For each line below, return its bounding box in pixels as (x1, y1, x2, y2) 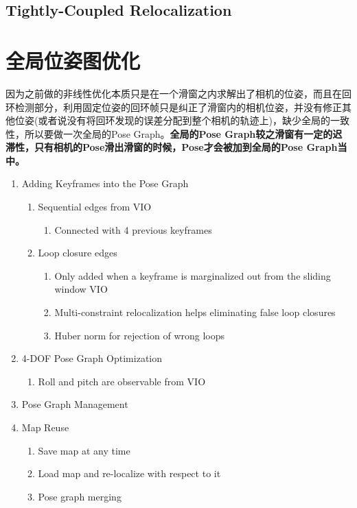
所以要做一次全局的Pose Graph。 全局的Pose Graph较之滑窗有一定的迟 (24, 126, 343, 141)
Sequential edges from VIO (38, 199, 152, 214)
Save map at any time (38, 443, 130, 457)
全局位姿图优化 (5, 46, 141, 74)
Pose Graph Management (21, 397, 128, 411)
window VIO (54, 282, 108, 296)
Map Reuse (21, 420, 69, 434)
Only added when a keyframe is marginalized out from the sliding (54, 268, 331, 282)
